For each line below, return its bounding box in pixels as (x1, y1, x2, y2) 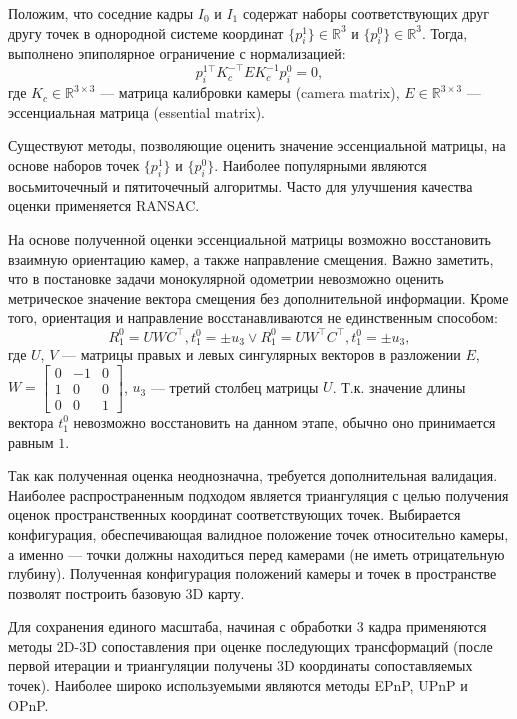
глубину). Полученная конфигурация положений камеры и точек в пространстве (8, 563, 497, 584)
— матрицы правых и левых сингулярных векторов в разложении (62, 344, 461, 365)
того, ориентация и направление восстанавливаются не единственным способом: (8, 307, 498, 328)
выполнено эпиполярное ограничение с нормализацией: (8, 43, 346, 64)
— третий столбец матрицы (150, 376, 319, 397)
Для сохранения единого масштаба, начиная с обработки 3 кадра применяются (8, 616, 487, 637)
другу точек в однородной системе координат (8, 22, 284, 43)
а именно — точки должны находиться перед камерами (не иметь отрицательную (8, 543, 505, 564)
